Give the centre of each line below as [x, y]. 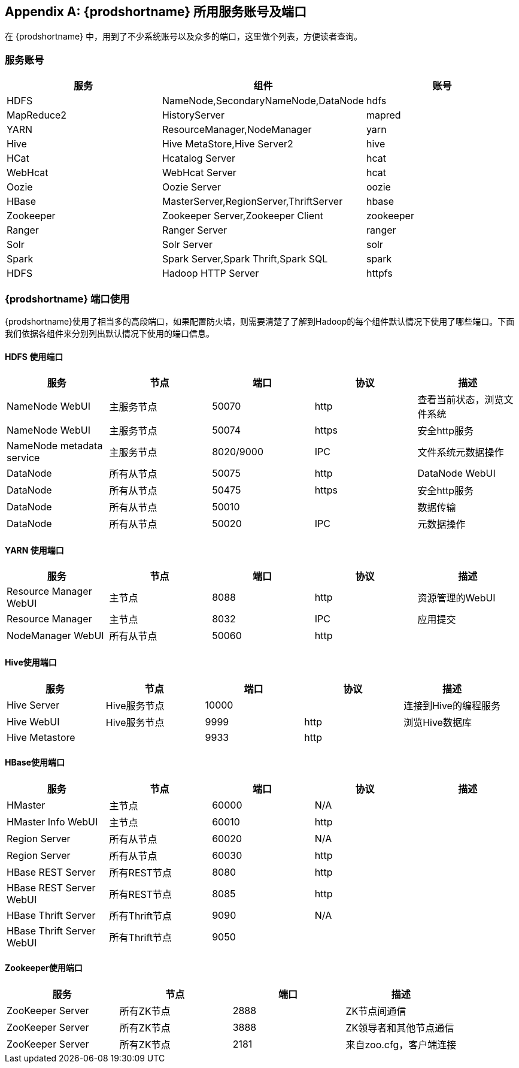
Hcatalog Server [199, 158]
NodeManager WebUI [55, 636]
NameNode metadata [55, 446]
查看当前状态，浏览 [461, 400]
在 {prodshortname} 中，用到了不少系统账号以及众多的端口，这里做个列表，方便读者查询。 [184, 37]
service [23, 458]
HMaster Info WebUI [52, 822]
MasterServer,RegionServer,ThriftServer [252, 202]
